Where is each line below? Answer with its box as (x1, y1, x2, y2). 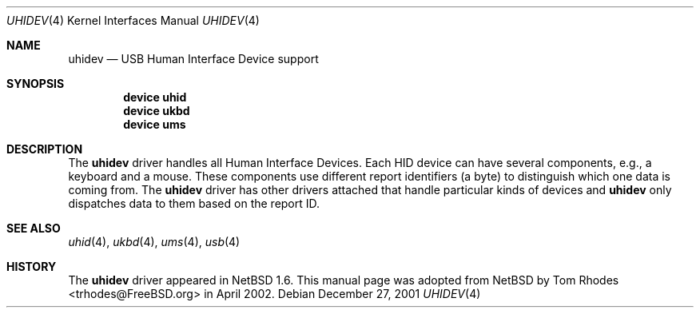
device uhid (123, 90, 187, 104)
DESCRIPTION (6, 142, 83, 156)
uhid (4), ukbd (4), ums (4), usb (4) (68, 235, 241, 248)
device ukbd (123, 104, 190, 117)
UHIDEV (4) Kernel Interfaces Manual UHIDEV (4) (6, 14, 260, 27)
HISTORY (6, 260, 57, 273)
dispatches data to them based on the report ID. (68, 197, 320, 210)
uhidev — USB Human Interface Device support (68, 52, 319, 66)
